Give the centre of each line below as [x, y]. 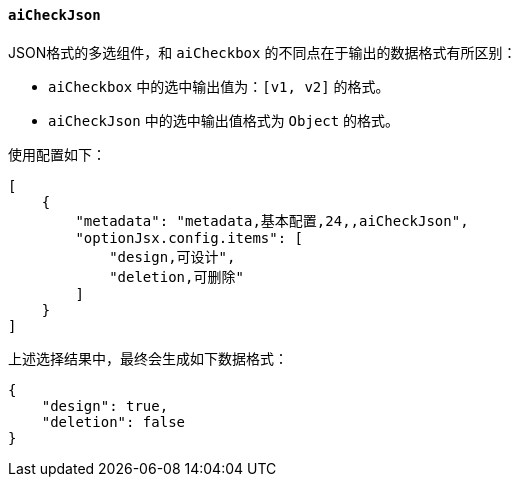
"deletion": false [113, 421]
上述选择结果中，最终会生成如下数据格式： [148, 358]
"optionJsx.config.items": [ [189, 237]
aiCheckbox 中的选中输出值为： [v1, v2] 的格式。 [219, 86]
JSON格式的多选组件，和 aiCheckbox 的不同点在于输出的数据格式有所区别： [262, 52]
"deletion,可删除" [176, 276]
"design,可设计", [172, 256]
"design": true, [105, 405]
